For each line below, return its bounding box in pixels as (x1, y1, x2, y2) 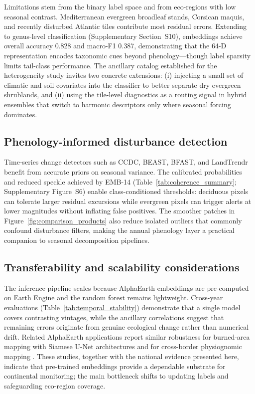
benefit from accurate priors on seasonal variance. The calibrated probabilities (4, 166, 242, 177)
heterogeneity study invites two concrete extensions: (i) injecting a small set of (4, 70, 244, 80)
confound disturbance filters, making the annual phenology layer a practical (4, 225, 235, 235)
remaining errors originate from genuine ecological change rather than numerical (4, 322, 249, 332)
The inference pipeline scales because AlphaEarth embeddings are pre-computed (4, 282, 249, 293)
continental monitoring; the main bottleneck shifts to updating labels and (4, 371, 229, 381)
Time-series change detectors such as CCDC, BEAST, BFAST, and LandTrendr (4, 157, 248, 167)
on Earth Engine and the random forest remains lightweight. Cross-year (4, 292, 223, 303)
